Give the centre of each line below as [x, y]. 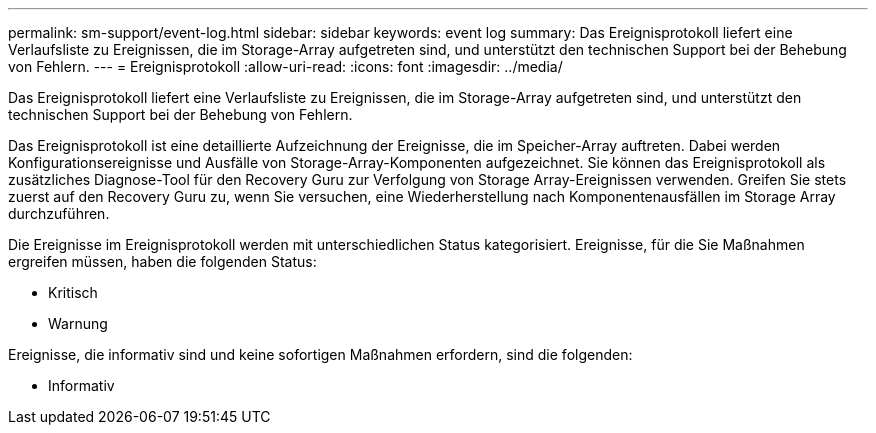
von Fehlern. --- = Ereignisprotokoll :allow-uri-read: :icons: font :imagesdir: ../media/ [285, 66]
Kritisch [73, 292]
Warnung [78, 323]
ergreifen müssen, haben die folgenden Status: [162, 261]
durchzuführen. [59, 213]
